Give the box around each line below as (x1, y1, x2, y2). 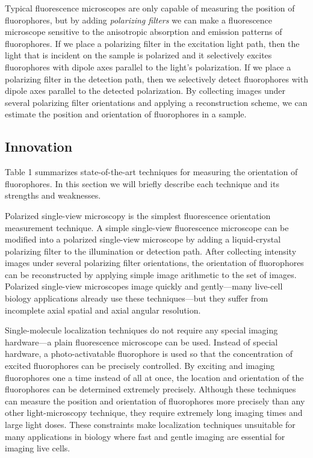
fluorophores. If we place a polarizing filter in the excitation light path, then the (5, 37, 300, 49)
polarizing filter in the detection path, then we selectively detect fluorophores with (5, 72, 308, 85)
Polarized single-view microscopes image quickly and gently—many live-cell (5, 280, 283, 292)
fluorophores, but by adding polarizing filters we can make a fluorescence (5, 13, 273, 26)
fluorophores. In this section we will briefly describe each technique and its (5, 177, 279, 190)
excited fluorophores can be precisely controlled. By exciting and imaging (5, 359, 275, 372)
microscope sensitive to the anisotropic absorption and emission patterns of (5, 25, 282, 38)
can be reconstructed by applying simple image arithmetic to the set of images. (5, 268, 297, 280)
